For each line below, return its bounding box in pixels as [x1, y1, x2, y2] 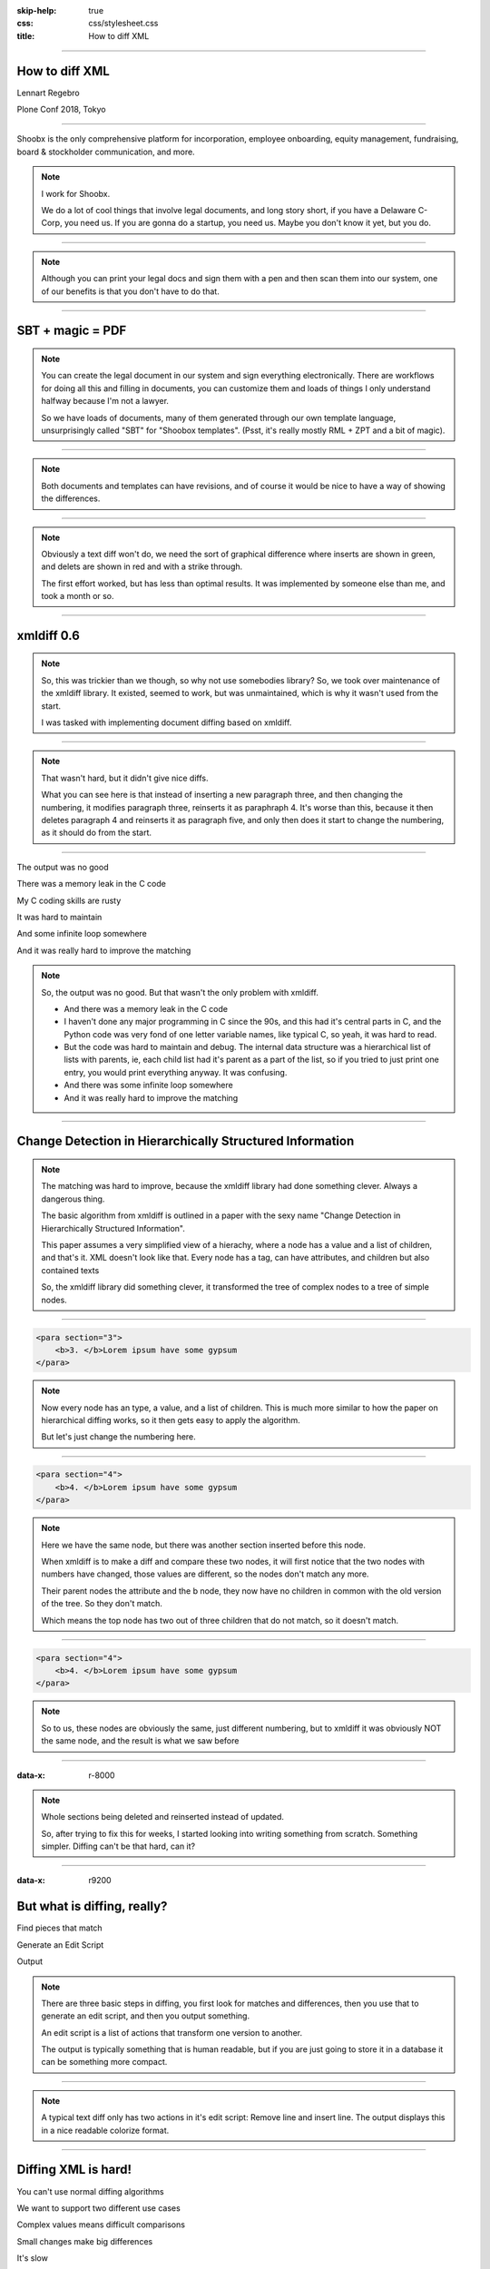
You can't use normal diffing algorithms [16, 2186, 164, 2196]
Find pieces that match [16, 1922, 103, 1933]
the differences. [41, 493, 101, 504]
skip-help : [16, 5, 57, 15]
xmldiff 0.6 [16, 627, 81, 643]
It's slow [16, 2253, 49, 2264]
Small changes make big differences [16, 2235, 153, 2246]
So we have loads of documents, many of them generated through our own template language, [41, 412, 397, 423]
